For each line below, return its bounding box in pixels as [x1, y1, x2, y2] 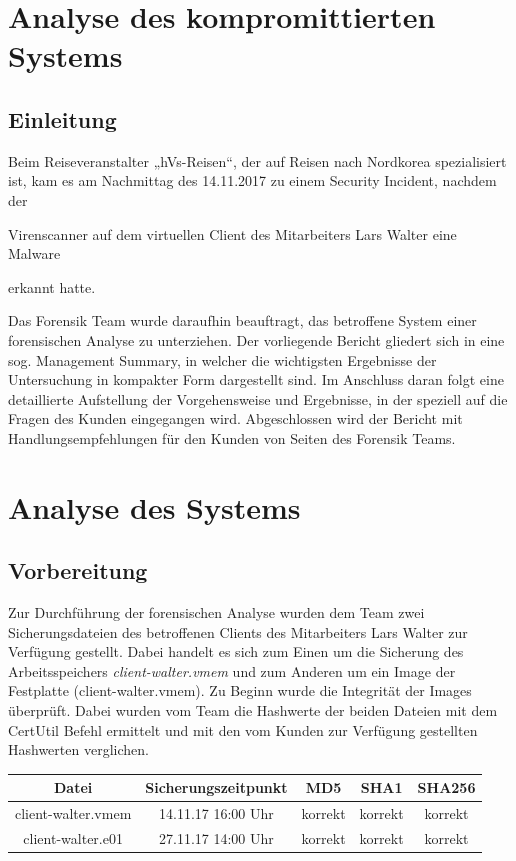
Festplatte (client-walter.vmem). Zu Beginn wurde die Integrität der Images [8, 680, 472, 701]
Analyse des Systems [8, 486, 301, 527]
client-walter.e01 [23, 828, 123, 848]
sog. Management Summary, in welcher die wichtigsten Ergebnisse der [8, 349, 437, 370]
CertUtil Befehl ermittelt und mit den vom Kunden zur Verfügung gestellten [8, 719, 478, 740]
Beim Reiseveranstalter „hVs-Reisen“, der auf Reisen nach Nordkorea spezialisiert [8, 150, 507, 171]
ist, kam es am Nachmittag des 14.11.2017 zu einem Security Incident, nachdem [8, 170, 497, 191]
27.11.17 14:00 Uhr [159, 828, 274, 848]
